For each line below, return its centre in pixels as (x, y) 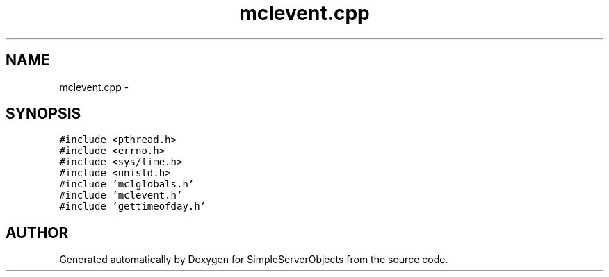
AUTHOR (37, 233)
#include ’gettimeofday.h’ (133, 207)
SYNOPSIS (43, 114)
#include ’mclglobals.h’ (127, 184)
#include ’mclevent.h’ (121, 195)
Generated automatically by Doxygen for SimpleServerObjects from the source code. (254, 260)
